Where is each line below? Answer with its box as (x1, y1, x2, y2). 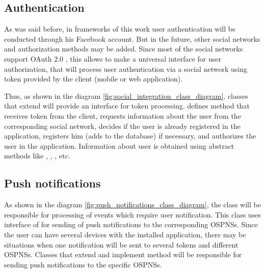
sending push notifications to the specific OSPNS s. (4, 259, 162, 269)
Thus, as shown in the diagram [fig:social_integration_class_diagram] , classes (4, 90, 248, 101)
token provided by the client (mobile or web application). (4, 73, 183, 84)
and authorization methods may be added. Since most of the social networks (4, 43, 243, 54)
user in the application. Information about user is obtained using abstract (4, 140, 234, 151)
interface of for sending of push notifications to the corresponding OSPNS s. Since (4, 219, 258, 230)
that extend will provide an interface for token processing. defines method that (4, 100, 250, 111)
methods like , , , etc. (4, 150, 70, 161)
